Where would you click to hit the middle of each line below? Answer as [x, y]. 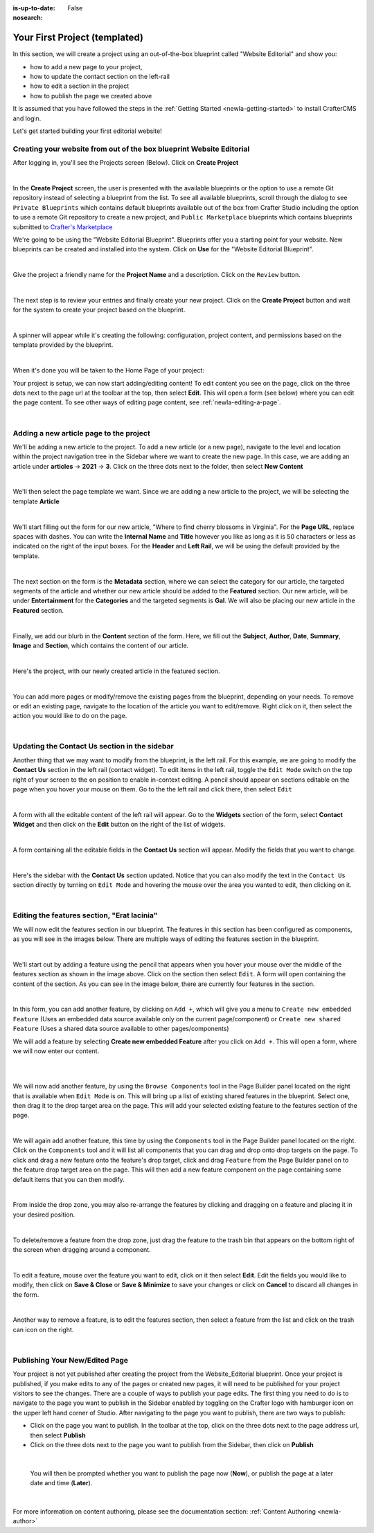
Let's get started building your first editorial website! [87, 131]
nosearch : [28, 18]
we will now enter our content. [56, 1051]
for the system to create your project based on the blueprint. [99, 310]
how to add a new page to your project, [86, 66]
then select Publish [58, 1435]
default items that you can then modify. [69, 1179]
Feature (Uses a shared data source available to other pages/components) [121, 1029]
